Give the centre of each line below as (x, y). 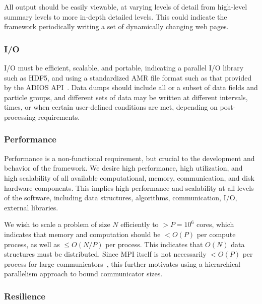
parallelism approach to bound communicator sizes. (83, 274)
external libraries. (31, 207)
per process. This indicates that (154, 244)
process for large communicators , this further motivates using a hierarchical (122, 263)
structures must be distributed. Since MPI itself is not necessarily (105, 254)
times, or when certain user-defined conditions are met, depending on (111, 107)
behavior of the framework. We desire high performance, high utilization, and (123, 168)
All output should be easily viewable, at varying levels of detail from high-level (126, 7)
